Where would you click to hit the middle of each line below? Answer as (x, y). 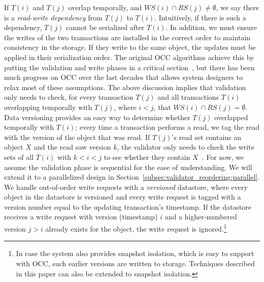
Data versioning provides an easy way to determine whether (97, 117)
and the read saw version (72, 147)
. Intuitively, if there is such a (200, 17)
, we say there (238, 7)
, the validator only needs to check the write (186, 147)
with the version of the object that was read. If (77, 137)
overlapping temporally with (48, 107)
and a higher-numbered (201, 217)
